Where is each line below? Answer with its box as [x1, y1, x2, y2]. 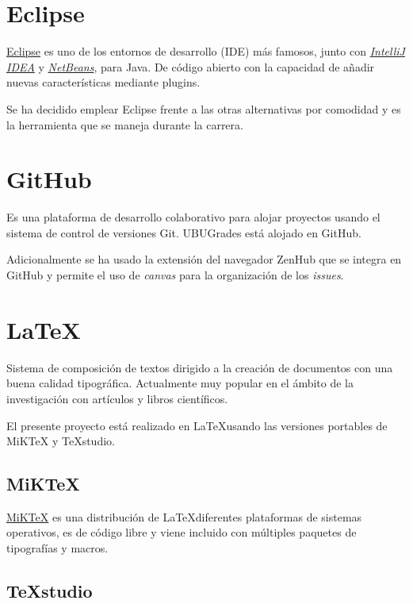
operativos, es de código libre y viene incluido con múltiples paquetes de [6, 524, 357, 541]
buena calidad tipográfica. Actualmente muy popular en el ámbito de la [6, 375, 354, 391]
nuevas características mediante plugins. [6, 74, 201, 90]
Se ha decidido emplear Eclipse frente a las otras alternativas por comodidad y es [6, 100, 401, 117]
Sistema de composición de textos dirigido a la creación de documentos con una [6, 359, 393, 375]
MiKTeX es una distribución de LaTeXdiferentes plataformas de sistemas [6, 508, 362, 525]
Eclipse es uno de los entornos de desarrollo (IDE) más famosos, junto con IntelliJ [6, 43, 405, 60]
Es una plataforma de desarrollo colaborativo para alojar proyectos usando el [6, 209, 380, 225]
